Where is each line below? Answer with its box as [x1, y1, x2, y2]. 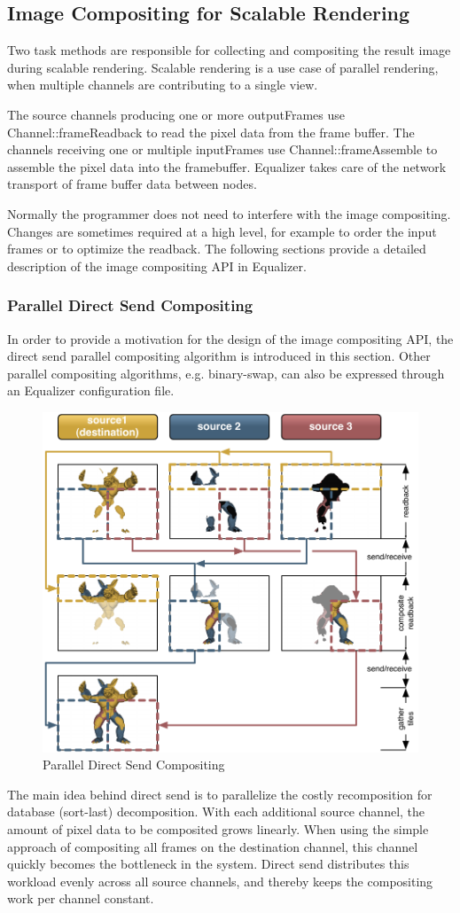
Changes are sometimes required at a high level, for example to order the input [7, 222, 437, 240]
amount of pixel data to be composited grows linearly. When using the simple [7, 819, 429, 838]
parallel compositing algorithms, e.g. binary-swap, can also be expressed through [7, 363, 445, 382]
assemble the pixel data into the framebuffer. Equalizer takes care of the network [7, 157, 447, 176]
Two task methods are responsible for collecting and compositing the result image [7, 41, 451, 59]
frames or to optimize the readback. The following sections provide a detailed [7, 239, 426, 258]
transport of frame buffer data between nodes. [7, 175, 257, 193]
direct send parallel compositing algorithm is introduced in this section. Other [7, 347, 431, 365]
